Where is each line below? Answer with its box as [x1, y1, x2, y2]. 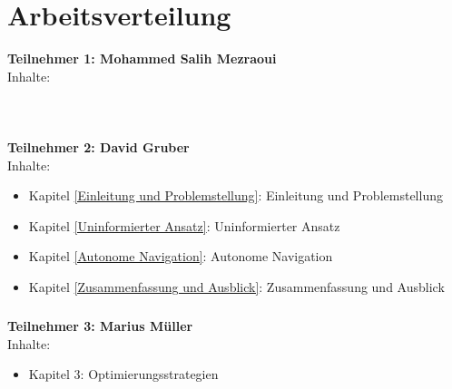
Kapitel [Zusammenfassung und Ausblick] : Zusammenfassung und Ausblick [28, 277, 445, 297]
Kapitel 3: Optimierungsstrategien [28, 365, 219, 384]
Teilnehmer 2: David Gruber [7, 138, 190, 157]
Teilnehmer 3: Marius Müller [7, 316, 193, 336]
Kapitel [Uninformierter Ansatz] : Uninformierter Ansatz [28, 216, 340, 235]
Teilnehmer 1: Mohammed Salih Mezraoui [7, 49, 277, 68]
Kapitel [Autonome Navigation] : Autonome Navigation [28, 247, 333, 266]
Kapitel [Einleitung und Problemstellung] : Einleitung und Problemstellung [28, 186, 443, 205]
